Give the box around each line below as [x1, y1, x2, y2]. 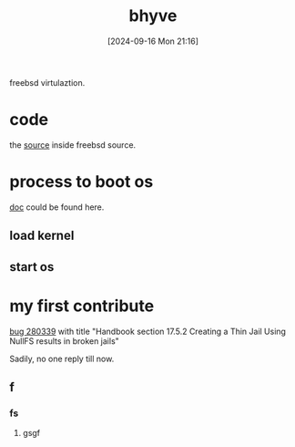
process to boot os [9, 172, 154, 192]
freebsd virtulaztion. [9, 77, 86, 88]
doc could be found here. [9, 202, 105, 213]
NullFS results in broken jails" [9, 335, 120, 347]
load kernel [9, 228, 75, 244]
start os [9, 259, 55, 275]
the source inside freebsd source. [9, 139, 137, 151]
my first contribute [9, 296, 155, 316]
